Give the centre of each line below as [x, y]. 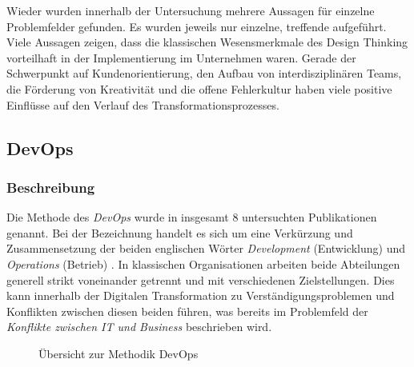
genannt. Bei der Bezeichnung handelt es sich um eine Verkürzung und [180, 232]
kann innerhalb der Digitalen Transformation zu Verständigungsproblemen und [201, 295]
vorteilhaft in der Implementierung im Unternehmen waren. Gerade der [181, 57]
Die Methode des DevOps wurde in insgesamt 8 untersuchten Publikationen [192, 217]
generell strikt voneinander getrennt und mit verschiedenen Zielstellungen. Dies [201, 279]
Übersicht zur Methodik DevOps [119, 353]
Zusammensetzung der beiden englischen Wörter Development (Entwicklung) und [206, 248]
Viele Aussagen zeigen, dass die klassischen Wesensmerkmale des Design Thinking [207, 42]
